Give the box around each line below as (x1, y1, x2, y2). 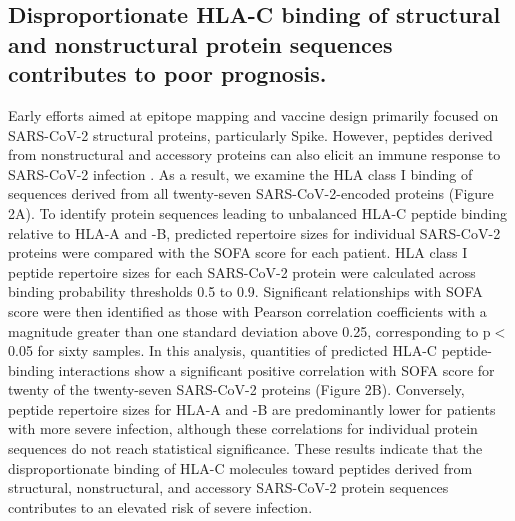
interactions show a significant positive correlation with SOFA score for (58, 359, 495, 380)
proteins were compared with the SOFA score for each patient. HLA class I (8, 242, 468, 263)
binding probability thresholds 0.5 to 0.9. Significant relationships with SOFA (8, 281, 483, 302)
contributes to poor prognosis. (8, 58, 327, 89)
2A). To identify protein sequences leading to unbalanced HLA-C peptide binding (8, 202, 507, 223)
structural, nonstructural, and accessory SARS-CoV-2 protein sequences (8, 477, 449, 498)
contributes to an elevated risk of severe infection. (8, 496, 313, 517)
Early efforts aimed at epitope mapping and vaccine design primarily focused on (8, 104, 499, 125)
